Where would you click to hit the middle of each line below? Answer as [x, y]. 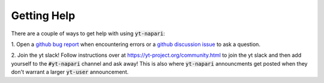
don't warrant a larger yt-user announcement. [70, 72]
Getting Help [43, 16]
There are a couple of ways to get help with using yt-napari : [88, 33]
